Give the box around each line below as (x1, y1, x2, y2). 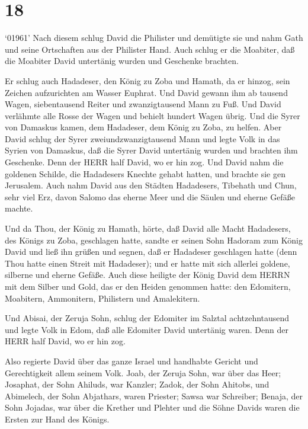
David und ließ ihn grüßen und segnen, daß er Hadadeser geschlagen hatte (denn (5, 245, 297, 258)
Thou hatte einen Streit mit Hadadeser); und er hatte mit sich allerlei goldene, (5, 257, 290, 269)
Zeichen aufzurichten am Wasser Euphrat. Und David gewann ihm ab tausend (5, 86, 288, 98)
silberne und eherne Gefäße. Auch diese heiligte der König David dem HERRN (5, 268, 290, 281)
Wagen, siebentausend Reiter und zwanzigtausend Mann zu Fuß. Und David (5, 98, 281, 110)
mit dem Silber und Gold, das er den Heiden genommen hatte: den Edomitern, (5, 280, 291, 292)
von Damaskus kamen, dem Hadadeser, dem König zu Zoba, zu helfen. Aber (5, 121, 282, 133)
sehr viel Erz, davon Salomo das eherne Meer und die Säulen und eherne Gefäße (5, 190, 295, 203)
